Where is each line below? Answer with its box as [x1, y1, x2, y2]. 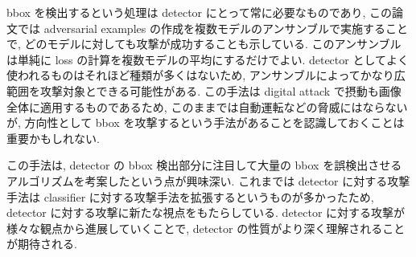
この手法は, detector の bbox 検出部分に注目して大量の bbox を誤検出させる [6, 157, 402, 173]
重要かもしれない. [6, 129, 100, 146]
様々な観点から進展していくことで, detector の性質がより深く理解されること [6, 219, 406, 236]
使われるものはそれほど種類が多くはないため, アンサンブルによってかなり [6, 67, 394, 84]
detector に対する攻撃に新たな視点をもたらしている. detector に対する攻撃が [6, 204, 406, 221]
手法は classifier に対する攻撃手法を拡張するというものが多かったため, [6, 188, 374, 205]
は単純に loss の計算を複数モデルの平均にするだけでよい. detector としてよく [6, 51, 409, 67]
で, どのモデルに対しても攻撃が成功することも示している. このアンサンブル [6, 35, 402, 52]
